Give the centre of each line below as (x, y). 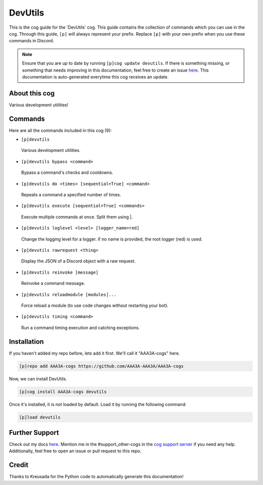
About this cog (32, 93)
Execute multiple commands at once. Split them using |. (77, 217)
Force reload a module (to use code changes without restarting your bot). (95, 305)
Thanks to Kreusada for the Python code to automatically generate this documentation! (96, 477)
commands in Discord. (32, 41)
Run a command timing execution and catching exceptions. (80, 327)
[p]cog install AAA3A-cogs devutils (63, 392)
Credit (19, 465)
